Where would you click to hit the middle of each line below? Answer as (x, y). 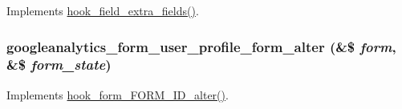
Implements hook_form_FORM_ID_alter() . (118, 94)
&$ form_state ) (59, 65)
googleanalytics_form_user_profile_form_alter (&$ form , (201, 46)
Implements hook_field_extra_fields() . (103, 10)
